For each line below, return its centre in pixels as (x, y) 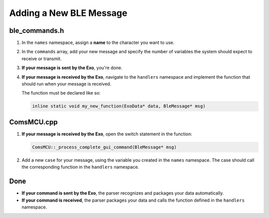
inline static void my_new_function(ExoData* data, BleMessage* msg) (119, 106)
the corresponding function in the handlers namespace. (80, 167)
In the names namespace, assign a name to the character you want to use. (98, 43)
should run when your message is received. (67, 84)
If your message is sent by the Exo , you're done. (72, 68)
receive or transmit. (42, 58)
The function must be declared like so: (61, 93)
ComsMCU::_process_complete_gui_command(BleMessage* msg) (104, 147)
